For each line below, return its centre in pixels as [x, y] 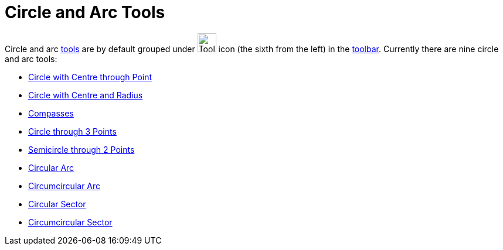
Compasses [51, 113]
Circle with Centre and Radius [86, 95]
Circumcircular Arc [64, 186]
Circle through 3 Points [72, 131]
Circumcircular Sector [70, 222]
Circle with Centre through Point [90, 77]
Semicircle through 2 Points [81, 149]
